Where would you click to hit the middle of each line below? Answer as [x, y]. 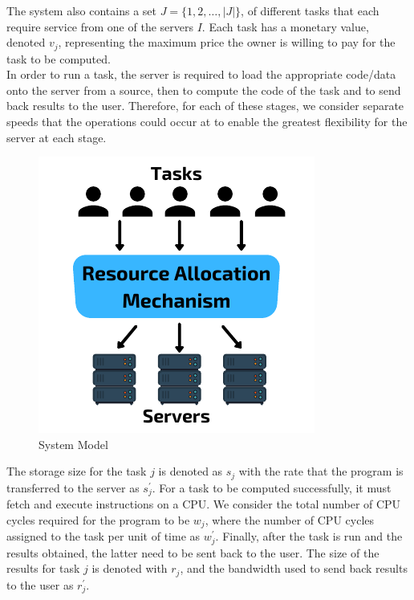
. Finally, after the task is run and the [309, 536]
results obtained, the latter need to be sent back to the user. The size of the [193, 552]
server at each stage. [57, 137]
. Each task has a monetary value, [285, 26]
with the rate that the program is [321, 471]
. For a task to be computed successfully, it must [272, 487]
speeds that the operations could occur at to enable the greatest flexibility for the [207, 122]
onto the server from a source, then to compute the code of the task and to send [204, 90]
